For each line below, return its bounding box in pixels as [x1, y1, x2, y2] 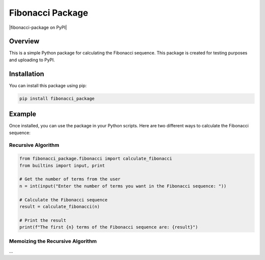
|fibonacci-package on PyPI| [9, 24, 67, 30]
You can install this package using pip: [9, 82, 87, 88]
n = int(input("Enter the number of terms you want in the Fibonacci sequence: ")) [19, 183, 227, 189]
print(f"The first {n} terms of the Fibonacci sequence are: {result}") [19, 224, 198, 230]
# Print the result [19, 217, 66, 223]
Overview [9, 37, 40, 46]
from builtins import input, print [19, 163, 105, 168]
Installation [9, 70, 44, 78]
